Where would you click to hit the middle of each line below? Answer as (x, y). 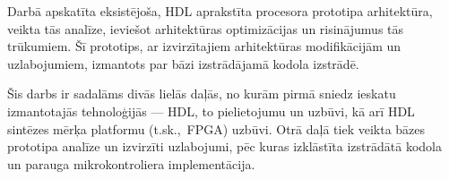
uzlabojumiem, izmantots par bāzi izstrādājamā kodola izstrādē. (183, 63)
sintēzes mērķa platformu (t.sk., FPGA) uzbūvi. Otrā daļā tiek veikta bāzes (216, 128)
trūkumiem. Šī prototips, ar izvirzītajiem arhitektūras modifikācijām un (204, 46)
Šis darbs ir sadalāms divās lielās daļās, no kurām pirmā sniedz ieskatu (202, 94)
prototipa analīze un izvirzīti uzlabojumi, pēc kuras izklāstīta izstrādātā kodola (224, 146)
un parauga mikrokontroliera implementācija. (131, 163)
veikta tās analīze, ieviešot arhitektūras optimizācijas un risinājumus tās (206, 28)
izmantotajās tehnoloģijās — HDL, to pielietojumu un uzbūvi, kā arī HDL (211, 111)
